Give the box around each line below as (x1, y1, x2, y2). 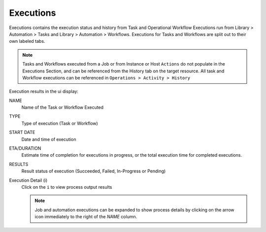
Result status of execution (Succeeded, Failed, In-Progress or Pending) (21, 168, 166, 174)
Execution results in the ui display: (9, 89, 79, 95)
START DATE (9, 130, 35, 135)
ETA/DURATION (9, 145, 41, 151)
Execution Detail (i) (9, 177, 48, 183)
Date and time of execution (21, 136, 76, 142)
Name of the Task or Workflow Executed (21, 104, 103, 110)
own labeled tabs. (9, 38, 45, 44)
